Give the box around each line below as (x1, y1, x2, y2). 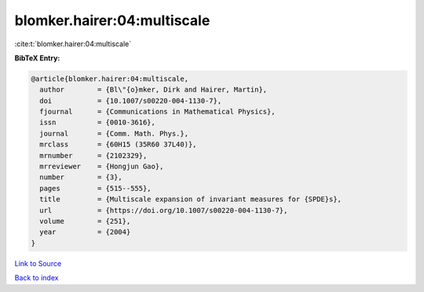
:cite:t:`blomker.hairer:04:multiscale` (14, 39, 132, 49)
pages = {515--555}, (39, 184, 152, 193)
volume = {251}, (39, 217, 131, 225)
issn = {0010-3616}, (39, 118, 156, 127)
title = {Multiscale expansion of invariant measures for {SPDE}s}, (39, 195, 342, 204)
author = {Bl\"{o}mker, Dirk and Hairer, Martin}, (39, 85, 268, 94)
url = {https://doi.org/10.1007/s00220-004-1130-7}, (39, 206, 288, 214)
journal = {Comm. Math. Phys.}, (39, 129, 188, 138)
